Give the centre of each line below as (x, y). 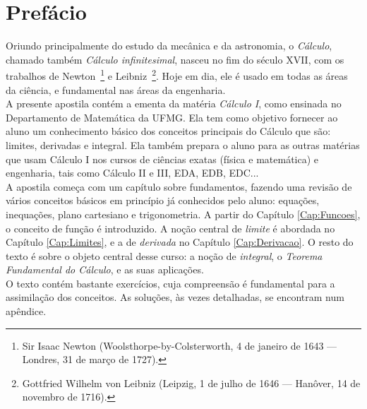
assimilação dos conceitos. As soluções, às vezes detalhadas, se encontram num (175, 297)
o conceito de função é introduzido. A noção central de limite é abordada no (170, 228)
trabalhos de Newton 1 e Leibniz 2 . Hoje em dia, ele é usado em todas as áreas (177, 75)
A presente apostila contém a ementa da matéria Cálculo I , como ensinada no (174, 103)
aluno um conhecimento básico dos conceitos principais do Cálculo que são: (168, 131)
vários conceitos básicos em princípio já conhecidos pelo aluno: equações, (163, 200)
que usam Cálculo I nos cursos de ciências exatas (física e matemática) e (162, 159)
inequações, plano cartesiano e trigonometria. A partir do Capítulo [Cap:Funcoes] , (183, 214)
